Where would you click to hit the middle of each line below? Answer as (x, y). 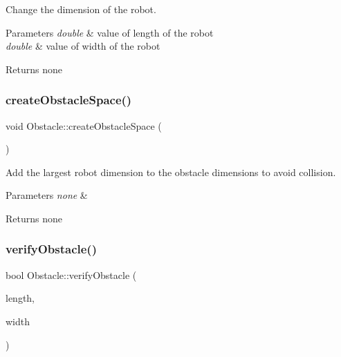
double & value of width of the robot (83, 46)
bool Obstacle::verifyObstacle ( (71, 274)
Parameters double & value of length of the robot (110, 32)
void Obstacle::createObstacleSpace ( (84, 125)
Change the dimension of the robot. (81, 9)
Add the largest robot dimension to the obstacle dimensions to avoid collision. (171, 172)
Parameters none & (47, 195)
